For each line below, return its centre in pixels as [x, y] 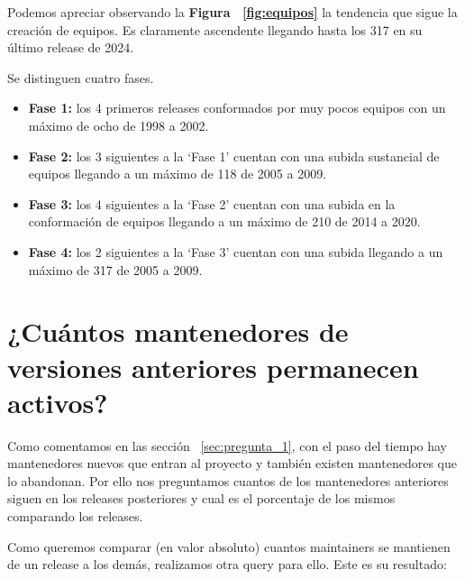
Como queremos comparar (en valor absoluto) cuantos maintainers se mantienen [229, 546]
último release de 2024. [71, 47]
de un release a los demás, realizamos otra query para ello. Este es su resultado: [227, 564]
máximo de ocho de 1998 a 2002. [119, 125]
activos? [58, 402]
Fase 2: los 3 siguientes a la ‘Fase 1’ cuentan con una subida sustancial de [234, 156]
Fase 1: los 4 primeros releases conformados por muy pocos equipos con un [237, 108]
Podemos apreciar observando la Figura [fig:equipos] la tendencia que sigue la [232, 12]
